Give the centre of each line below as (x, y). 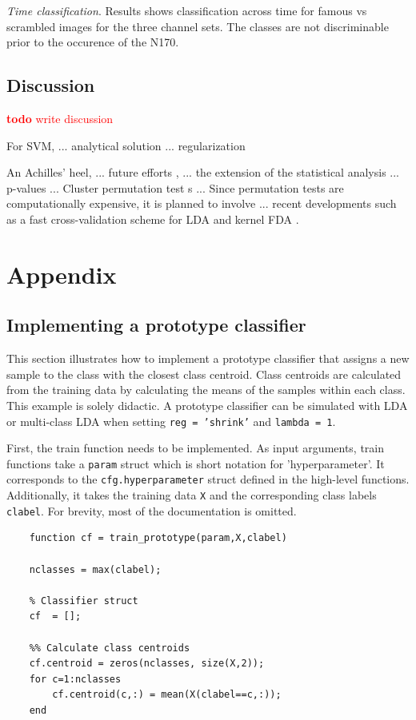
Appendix (62, 274)
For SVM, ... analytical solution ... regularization (126, 145)
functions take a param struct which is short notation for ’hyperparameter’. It (196, 463)
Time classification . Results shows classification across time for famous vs (187, 10)
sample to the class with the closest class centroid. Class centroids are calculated (204, 374)
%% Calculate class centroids (110, 648)
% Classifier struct (84, 601)
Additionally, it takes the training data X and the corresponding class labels (192, 495)
